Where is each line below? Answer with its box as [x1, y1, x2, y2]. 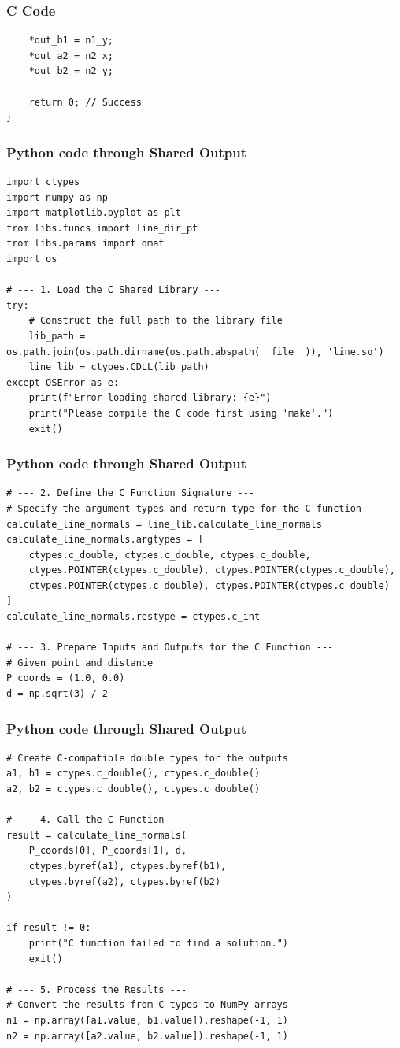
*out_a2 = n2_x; [28, 50, 114, 61]
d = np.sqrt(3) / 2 [6, 688, 108, 700]
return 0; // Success [28, 96, 142, 108]
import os [6, 253, 57, 265]
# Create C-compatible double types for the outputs [6, 752, 288, 764]
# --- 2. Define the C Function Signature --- [6, 487, 254, 499]
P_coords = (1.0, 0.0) [6, 672, 125, 684]
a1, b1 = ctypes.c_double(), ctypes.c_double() [6, 768, 261, 780]
